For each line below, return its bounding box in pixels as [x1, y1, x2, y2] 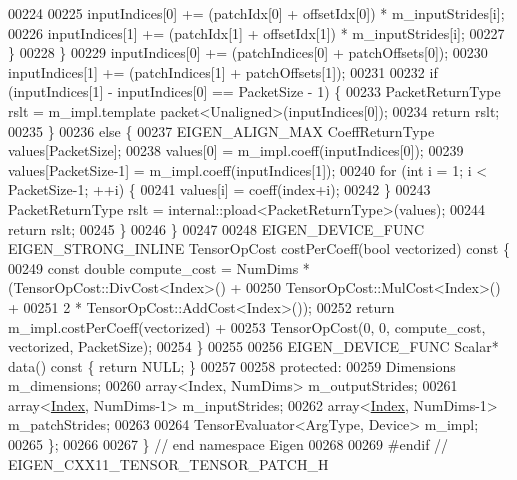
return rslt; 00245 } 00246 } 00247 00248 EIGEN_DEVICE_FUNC [8, 218, 425, 239]
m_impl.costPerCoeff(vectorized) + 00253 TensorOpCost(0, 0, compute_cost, [8, 316, 486, 337]
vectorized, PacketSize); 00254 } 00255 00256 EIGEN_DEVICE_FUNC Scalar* [8, 336, 499, 357]
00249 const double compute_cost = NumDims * [8, 257, 310, 278]
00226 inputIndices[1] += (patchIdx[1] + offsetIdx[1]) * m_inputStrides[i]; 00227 [8, 22, 505, 43]
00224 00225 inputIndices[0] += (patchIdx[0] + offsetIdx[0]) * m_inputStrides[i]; [8, 3, 505, 23]
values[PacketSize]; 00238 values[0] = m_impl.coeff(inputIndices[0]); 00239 [8, 140, 464, 161]
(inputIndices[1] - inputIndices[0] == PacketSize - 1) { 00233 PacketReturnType [8, 81, 501, 102]
